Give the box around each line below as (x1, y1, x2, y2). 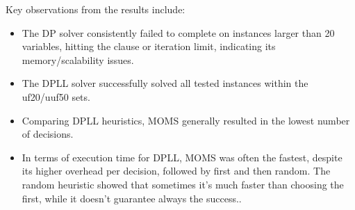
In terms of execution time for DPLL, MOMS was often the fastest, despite (22, 150, 342, 164)
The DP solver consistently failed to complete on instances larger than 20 (22, 25, 335, 40)
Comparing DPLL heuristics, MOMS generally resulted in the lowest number (22, 113, 350, 127)
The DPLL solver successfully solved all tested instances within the (22, 76, 308, 90)
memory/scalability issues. (22, 52, 134, 67)
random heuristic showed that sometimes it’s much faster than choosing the (22, 177, 344, 191)
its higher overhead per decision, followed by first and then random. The (22, 163, 331, 178)
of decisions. (22, 127, 74, 141)
